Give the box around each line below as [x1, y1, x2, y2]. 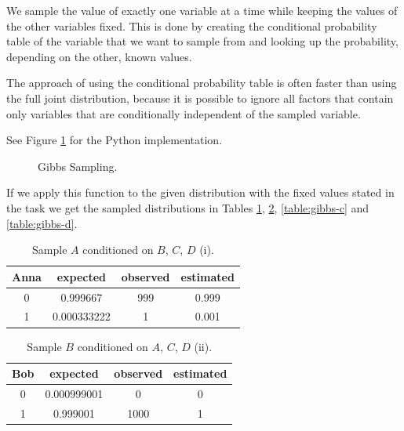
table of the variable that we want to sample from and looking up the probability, [6, 33, 399, 49]
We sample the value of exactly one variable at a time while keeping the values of [6, 2, 398, 18]
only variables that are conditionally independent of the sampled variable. [6, 105, 361, 121]
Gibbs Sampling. [38, 158, 118, 174]
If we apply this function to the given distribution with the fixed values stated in [6, 184, 395, 201]
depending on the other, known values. [6, 48, 192, 64]
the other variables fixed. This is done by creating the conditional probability [6, 17, 377, 34]
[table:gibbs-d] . [6, 215, 78, 231]
